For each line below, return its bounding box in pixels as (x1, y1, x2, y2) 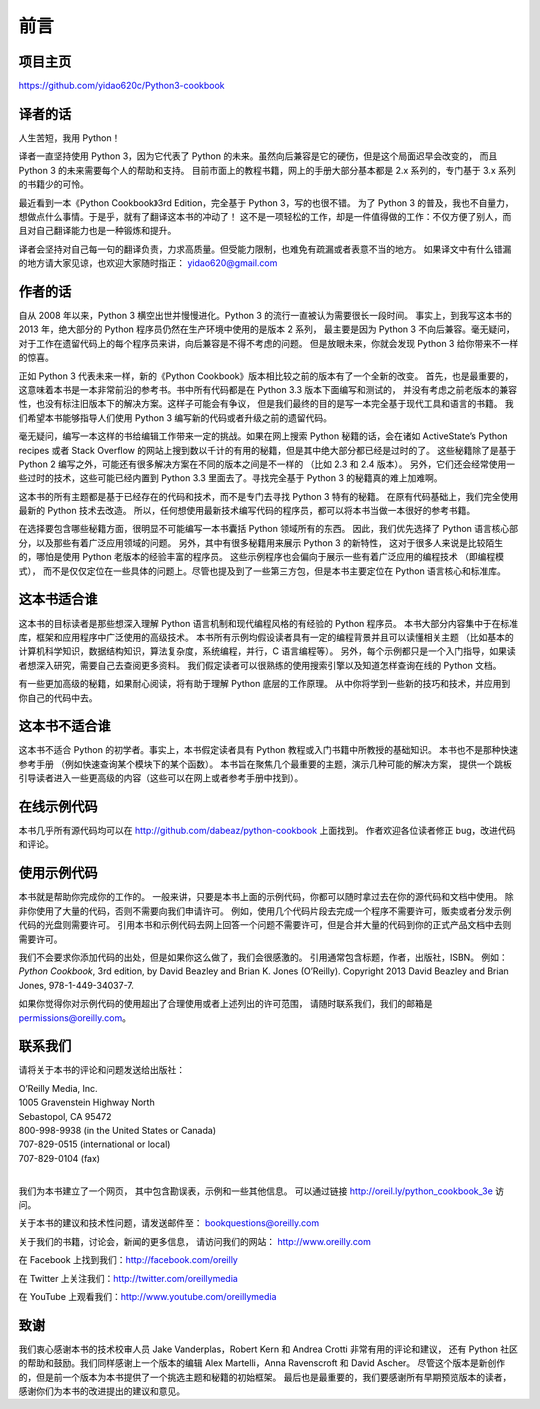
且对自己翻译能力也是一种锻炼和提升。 (18, 225, 177, 237)
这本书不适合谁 (18, 718, 111, 735)
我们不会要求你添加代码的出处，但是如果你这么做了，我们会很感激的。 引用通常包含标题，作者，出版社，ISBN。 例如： (18, 951, 509, 963)
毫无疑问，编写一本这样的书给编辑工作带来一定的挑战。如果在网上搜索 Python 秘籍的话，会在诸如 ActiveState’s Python (18, 430, 508, 442)
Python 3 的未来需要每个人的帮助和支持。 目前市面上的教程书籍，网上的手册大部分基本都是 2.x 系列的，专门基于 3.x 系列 (18, 164, 516, 176)
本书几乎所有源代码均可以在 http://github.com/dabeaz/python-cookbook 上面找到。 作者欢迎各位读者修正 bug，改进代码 (18, 825, 516, 837)
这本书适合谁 (18, 591, 98, 608)
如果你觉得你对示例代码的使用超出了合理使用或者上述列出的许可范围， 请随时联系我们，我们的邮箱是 (18, 998, 433, 1010)
